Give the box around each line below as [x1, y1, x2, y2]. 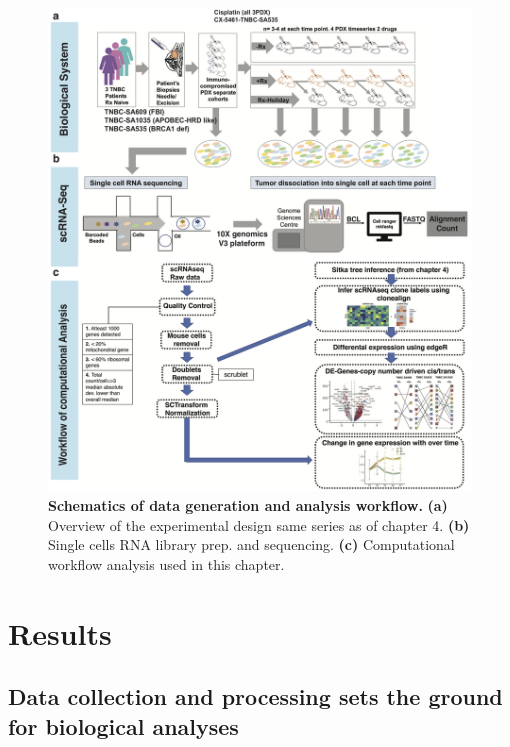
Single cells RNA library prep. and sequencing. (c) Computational [48, 534, 455, 555]
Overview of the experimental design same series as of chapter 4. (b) [48, 514, 470, 535]
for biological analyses [8, 710, 239, 741]
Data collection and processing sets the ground [8, 681, 503, 712]
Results [8, 612, 112, 653]
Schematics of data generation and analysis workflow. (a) [48, 495, 448, 516]
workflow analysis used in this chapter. [48, 553, 285, 574]
